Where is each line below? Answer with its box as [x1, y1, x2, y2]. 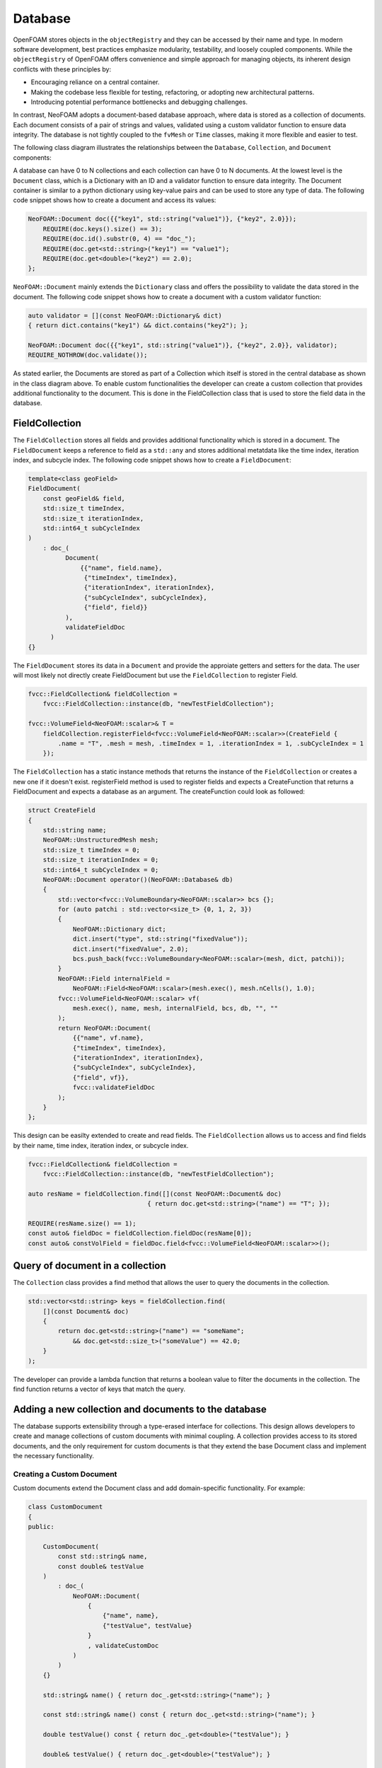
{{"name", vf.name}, [72, 1034, 144, 1042]
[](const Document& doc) [42, 1307, 129, 1315]
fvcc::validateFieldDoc [72, 1083, 156, 1092]
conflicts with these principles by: [13, 64, 112, 74]
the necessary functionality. [13, 1452, 95, 1460]
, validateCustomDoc [87, 1641, 159, 1649]
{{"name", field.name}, [80, 564, 163, 572]
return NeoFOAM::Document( [57, 1024, 151, 1032]
